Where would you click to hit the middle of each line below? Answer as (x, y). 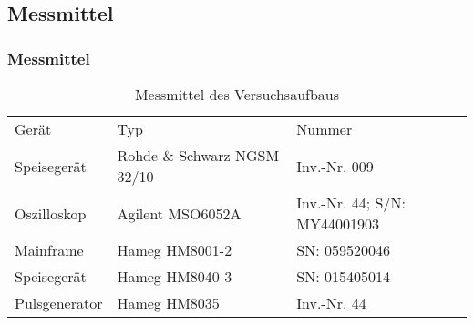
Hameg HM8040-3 (175, 276)
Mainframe (49, 250)
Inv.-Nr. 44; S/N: (351, 203)
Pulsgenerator (59, 303)
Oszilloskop (51, 213)
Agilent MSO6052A (179, 213)
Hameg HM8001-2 (175, 250)
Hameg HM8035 (168, 303)
